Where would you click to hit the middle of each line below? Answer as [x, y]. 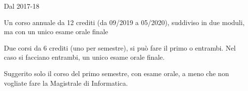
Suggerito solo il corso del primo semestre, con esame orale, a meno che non [116, 73]
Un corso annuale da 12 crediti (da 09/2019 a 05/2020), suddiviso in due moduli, [124, 22]
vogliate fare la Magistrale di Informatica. [66, 83]
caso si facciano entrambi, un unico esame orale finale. [84, 57]
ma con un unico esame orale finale [56, 32]
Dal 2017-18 [22, 6]
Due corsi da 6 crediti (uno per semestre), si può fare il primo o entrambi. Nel [120, 47]
